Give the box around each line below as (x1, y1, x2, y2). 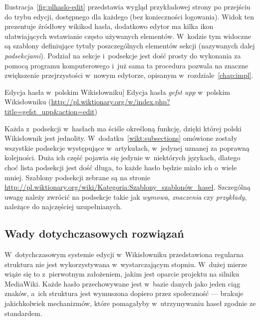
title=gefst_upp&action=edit (4, 106, 95, 116)
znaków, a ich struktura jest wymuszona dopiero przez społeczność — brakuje (4, 288, 244, 299)
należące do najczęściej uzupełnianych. (4, 201, 122, 212)
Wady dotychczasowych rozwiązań (4, 226, 184, 241)
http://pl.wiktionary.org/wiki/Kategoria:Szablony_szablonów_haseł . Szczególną (4, 182, 251, 192)
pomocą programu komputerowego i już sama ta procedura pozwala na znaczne (4, 60, 249, 70)
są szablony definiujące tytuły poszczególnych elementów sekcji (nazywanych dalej (4, 40, 255, 51)
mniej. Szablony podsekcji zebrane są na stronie (4, 172, 150, 182)
